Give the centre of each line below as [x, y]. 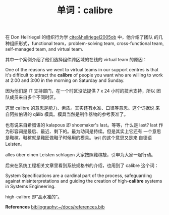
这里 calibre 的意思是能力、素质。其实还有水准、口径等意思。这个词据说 [80, 108]
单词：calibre [85, 10]
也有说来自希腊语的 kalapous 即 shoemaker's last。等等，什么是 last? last [81, 125]
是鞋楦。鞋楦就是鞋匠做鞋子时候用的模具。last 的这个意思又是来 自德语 [79, 138]
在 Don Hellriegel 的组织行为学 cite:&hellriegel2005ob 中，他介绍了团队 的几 [84, 37]
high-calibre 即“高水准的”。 [34, 197]
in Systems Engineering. [30, 186]
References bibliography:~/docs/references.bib [55, 207]
